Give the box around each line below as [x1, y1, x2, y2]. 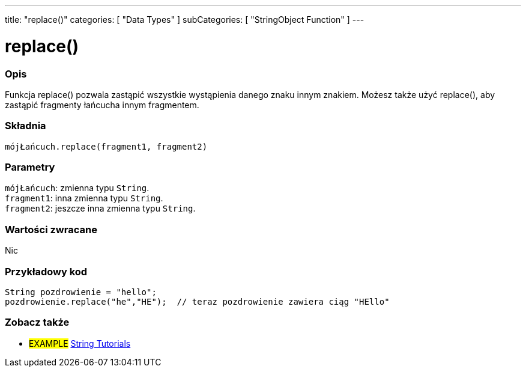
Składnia [5, 120, 46, 132]
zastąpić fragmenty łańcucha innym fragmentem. [5, 99, 199, 110]
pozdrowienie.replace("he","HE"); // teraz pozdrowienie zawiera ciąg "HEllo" [5, 296, 390, 306]
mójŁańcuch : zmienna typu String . [5, 183, 150, 194]
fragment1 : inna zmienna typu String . [5, 193, 163, 204]
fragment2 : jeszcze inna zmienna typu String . [5, 203, 196, 214]
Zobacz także [5, 316, 70, 329]
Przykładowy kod [5, 265, 88, 278]
